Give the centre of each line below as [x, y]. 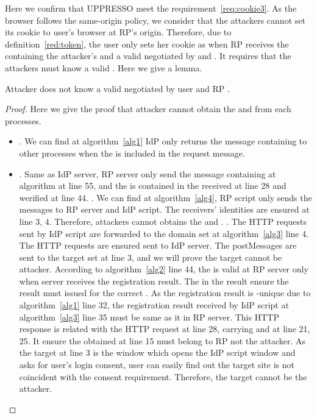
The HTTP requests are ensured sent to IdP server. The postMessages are [158, 245]
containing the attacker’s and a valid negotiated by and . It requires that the [148, 56]
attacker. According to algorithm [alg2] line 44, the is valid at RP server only [164, 269]
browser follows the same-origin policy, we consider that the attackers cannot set [155, 20]
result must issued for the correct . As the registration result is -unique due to [165, 293]
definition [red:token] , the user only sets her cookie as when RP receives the [147, 44]
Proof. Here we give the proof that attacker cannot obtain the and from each [148, 109]
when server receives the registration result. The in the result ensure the [154, 281]
